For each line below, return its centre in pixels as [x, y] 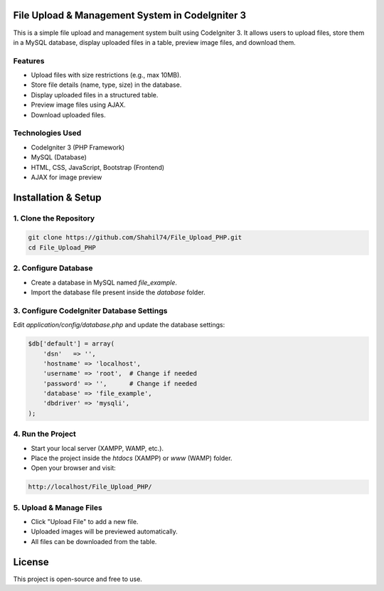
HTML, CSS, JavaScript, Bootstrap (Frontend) [98, 167]
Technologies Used [47, 133]
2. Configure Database [53, 268]
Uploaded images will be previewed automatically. [104, 532]
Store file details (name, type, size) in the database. [106, 85]
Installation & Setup [57, 197]
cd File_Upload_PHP [62, 247]
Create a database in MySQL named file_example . [104, 282]
